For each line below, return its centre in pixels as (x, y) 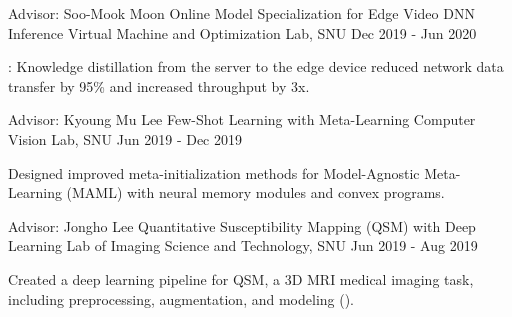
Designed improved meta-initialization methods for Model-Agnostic (214, 172)
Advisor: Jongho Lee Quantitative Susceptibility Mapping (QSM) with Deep (242, 225)
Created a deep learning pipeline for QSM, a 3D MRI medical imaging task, (241, 278)
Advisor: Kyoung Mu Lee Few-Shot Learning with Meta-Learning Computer (242, 119)
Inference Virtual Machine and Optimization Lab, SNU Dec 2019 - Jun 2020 (242, 32)
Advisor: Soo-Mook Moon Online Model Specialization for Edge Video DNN (241, 13)
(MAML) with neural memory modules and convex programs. (255, 192)
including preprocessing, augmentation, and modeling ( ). (181, 298)
